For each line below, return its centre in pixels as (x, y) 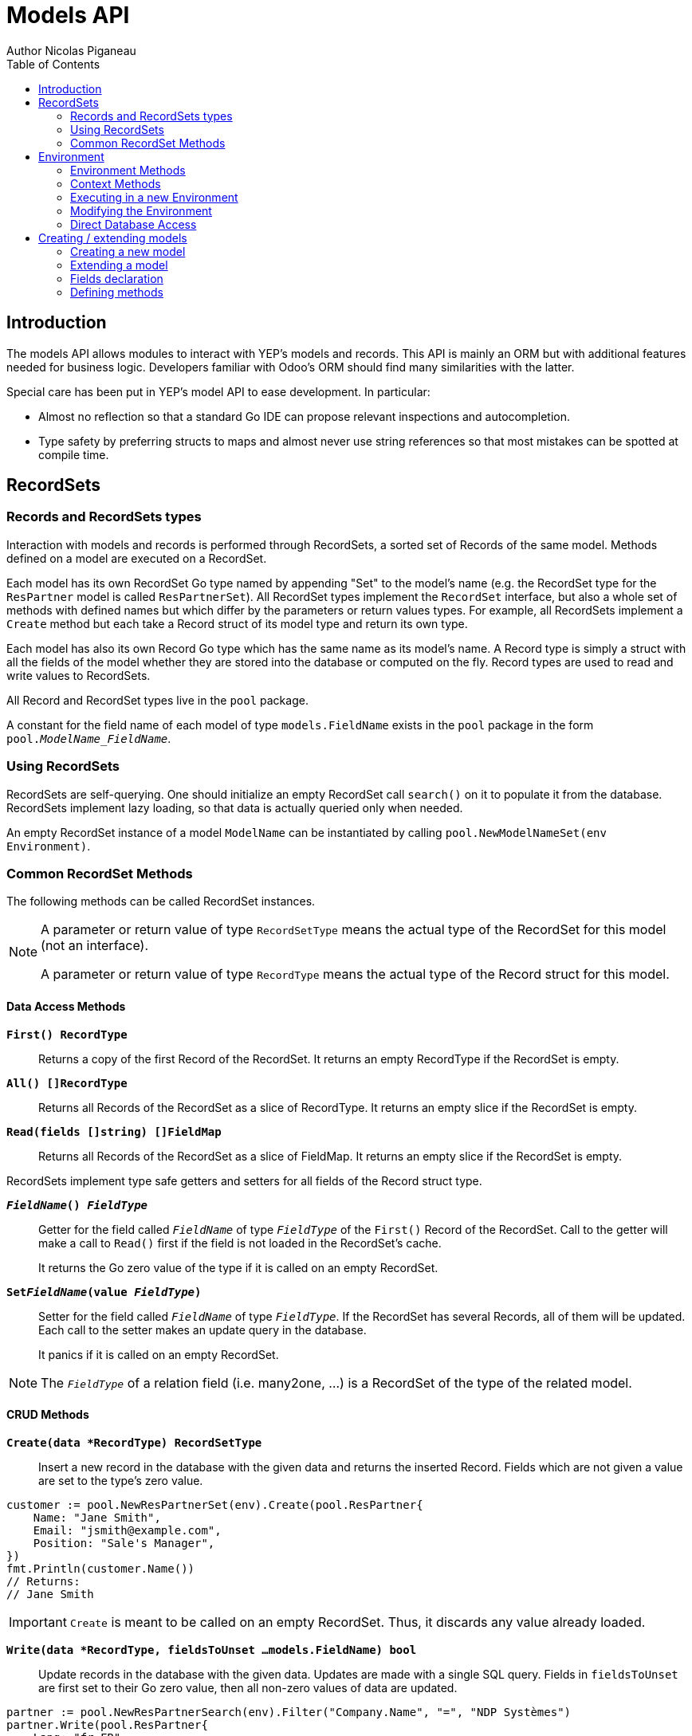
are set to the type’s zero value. (121, 1480)
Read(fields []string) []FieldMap (114, 1131)
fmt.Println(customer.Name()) (101, 1568)
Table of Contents (53, 64)
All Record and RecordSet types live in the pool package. (157, 700)
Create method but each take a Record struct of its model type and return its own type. (237, 623)
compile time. (74, 454)
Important (38, 1622)
